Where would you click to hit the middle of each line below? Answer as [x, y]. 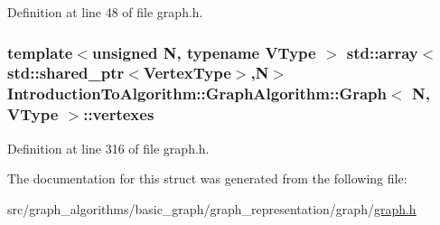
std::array [382, 52]
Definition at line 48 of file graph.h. [105, 12]
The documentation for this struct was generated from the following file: [207, 178]
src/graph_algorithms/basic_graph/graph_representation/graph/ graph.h [212, 208]
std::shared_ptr [66, 73]
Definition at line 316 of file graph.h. [108, 148]
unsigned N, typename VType [204, 52]
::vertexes [119, 114]
